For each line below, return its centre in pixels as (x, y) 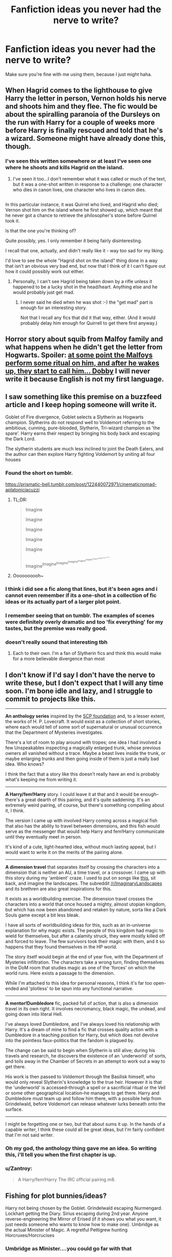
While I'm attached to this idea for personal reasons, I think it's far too (79, 983)
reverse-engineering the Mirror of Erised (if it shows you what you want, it (83, 1219)
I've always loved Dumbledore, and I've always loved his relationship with (83, 1024)
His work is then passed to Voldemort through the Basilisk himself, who (80, 1077)
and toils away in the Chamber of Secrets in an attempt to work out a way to (85, 1061)
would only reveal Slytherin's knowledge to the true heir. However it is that (84, 1082)
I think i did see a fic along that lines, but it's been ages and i (81, 589)
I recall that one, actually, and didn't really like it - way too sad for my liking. (85, 251)
